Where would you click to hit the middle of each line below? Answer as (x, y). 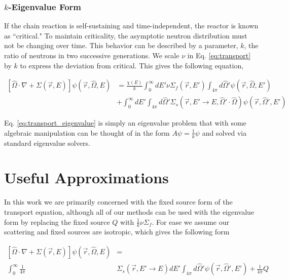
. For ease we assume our (191, 222)
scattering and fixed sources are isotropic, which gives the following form (117, 232)
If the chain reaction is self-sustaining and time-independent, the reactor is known (131, 26)
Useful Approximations (86, 177)
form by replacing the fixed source (57, 222)
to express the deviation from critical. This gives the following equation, (132, 65)
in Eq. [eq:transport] (219, 55)
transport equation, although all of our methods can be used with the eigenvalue (129, 211)
